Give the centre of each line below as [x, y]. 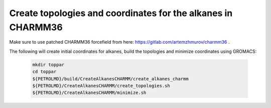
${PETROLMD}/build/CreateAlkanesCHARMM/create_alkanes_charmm [110, 79]
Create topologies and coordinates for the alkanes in [121, 13]
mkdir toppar [48, 65]
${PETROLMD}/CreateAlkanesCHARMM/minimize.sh [89, 93]
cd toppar [44, 72]
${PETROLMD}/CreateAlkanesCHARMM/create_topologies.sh [101, 86]
